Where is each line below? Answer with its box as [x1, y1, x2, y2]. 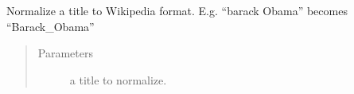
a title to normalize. [69, 71, 167, 88]
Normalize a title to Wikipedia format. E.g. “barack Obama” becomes [6, 2, 348, 18]
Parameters [37, 45, 93, 61]
